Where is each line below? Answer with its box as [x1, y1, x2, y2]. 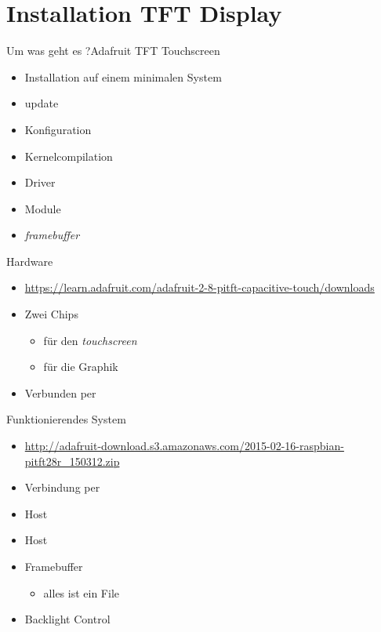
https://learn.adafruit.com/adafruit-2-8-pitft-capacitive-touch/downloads [24, 279, 375, 296]
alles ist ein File [43, 584, 119, 601]
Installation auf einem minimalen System [24, 68, 222, 85]
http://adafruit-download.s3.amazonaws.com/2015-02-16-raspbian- [24, 438, 344, 454]
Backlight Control [24, 611, 111, 627]
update [24, 95, 59, 111]
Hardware [6, 252, 53, 269]
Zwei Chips [24, 306, 78, 322]
